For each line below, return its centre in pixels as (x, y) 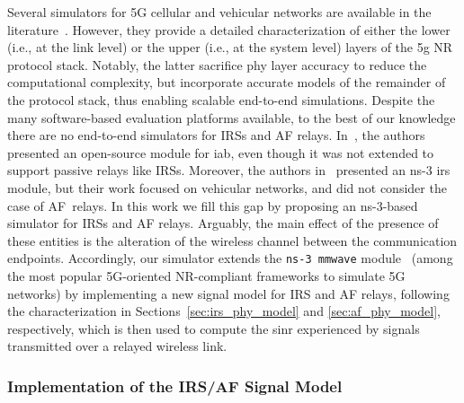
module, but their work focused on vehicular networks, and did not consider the (227, 187)
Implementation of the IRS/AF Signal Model (175, 385)
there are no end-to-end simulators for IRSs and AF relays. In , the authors (216, 135)
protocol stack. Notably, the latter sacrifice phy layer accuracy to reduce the (217, 64)
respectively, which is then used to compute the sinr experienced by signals (214, 328)
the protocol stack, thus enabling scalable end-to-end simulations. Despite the (221, 99)
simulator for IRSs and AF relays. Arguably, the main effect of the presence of (223, 223)
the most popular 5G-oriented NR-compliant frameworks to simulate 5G (206, 275)
